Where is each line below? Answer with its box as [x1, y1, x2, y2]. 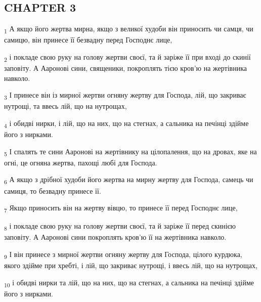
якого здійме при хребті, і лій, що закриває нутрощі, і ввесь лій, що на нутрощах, [4, 260, 257, 271]
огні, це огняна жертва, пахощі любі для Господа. [4, 157, 157, 167]
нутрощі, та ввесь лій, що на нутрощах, [4, 101, 127, 111]
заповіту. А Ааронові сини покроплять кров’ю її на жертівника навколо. [4, 232, 227, 242]
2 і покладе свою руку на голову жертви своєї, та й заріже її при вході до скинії [4, 51, 251, 63]
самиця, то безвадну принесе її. [4, 185, 101, 196]
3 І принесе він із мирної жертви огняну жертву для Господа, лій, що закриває [4, 90, 246, 102]
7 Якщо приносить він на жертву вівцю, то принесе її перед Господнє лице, [4, 202, 238, 214]
